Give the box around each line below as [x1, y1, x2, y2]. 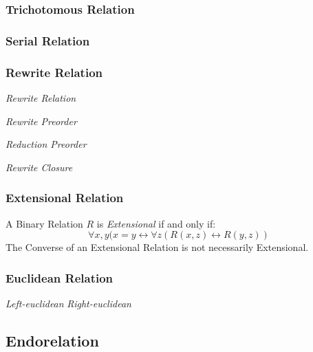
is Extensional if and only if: [96, 216, 216, 230]
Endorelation [6, 329, 99, 351]
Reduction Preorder [6, 137, 87, 151]
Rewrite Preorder [6, 113, 77, 128]
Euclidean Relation [6, 269, 114, 286]
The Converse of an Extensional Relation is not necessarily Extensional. [6, 240, 309, 254]
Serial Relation [6, 32, 90, 49]
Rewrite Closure [6, 159, 73, 174]
